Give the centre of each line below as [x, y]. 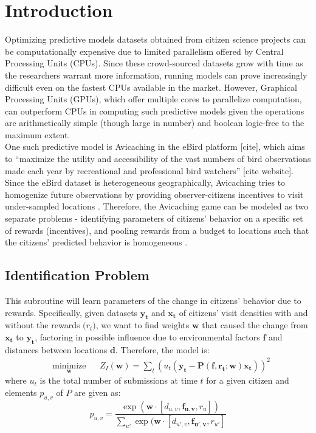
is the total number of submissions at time [118, 380]
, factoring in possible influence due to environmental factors [147, 337]
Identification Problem [77, 275]
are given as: [98, 392]
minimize [69, 366]
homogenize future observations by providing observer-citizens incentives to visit [154, 194]
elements [21, 392]
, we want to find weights [143, 325]
